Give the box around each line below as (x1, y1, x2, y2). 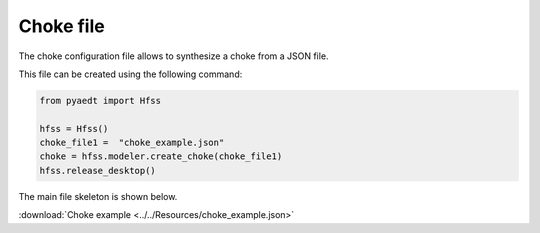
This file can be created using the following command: (18, 68, 243, 80)
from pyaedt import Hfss (39, 95, 162, 106)
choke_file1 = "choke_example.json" (39, 137, 225, 149)
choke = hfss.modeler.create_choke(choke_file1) (39, 151, 283, 162)
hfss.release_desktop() (39, 165, 157, 176)
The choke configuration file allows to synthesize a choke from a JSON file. (18, 50, 329, 62)
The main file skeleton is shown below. (18, 190, 178, 202)
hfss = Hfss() (39, 123, 109, 134)
